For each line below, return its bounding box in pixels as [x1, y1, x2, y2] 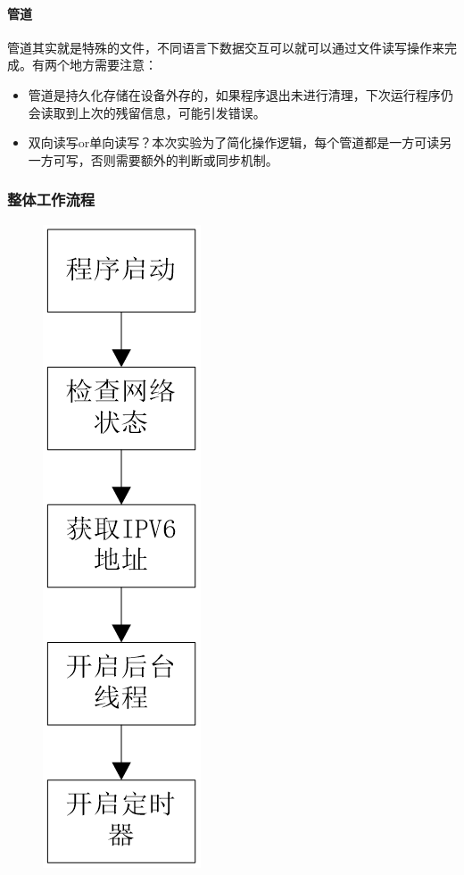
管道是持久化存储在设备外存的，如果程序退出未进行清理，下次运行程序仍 [28, 85, 453, 104]
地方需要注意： [69, 55, 157, 74]
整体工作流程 [7, 188, 95, 211]
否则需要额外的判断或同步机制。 [90, 150, 278, 169]
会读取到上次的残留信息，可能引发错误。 [28, 103, 266, 121]
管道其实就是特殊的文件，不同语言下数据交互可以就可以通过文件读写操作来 [7, 37, 444, 56]
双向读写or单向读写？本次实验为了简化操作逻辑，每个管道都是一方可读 [28, 133, 440, 152]
